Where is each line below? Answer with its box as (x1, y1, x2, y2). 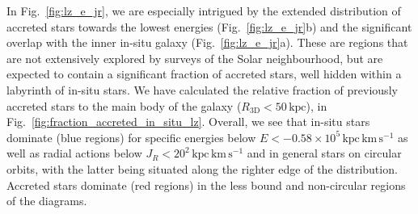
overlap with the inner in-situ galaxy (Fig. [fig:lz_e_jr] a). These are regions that (6, 34, 408, 51)
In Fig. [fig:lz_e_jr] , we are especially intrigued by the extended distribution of (6, 2, 401, 19)
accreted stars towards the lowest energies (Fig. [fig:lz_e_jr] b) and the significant (6, 18, 412, 35)
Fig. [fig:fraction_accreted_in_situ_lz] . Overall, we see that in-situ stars (6, 113, 370, 130)
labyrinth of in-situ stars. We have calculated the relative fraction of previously (6, 81, 398, 98)
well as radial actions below (6, 145, 142, 162)
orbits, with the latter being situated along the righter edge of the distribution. (6, 160, 398, 177)
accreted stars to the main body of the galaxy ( (6, 97, 242, 114)
